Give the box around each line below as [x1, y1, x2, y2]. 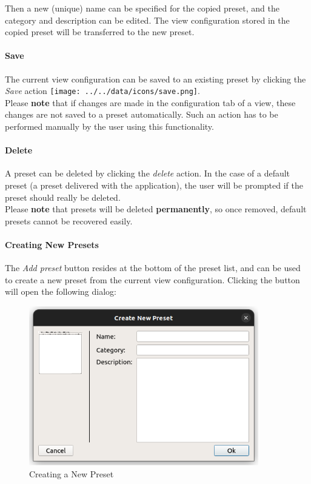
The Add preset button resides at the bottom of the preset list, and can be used [5, 261, 301, 274]
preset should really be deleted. [5, 190, 121, 203]
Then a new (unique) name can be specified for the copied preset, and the [5, 2, 279, 14]
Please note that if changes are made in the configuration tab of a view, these [5, 96, 296, 109]
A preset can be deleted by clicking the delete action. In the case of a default [5, 167, 290, 180]
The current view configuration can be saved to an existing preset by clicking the [5, 72, 306, 85]
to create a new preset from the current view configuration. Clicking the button [5, 273, 300, 286]
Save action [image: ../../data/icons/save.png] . [5, 84, 200, 97]
